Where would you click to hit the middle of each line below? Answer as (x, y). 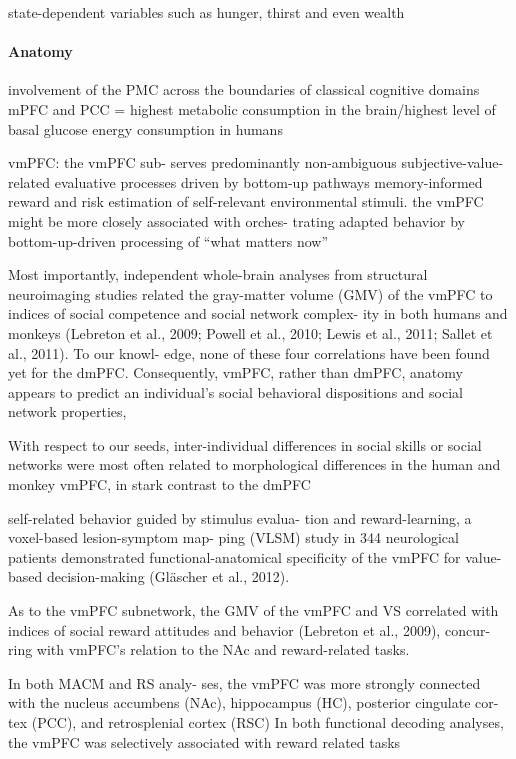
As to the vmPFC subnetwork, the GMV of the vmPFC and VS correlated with (253, 610)
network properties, (67, 411)
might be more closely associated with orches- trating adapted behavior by (237, 220)
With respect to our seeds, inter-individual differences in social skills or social (245, 444)
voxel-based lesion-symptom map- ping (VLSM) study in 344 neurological (233, 537)
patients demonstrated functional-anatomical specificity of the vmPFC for (234, 556)
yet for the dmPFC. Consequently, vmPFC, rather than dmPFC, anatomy (235, 372)
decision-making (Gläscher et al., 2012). (168, 576)
